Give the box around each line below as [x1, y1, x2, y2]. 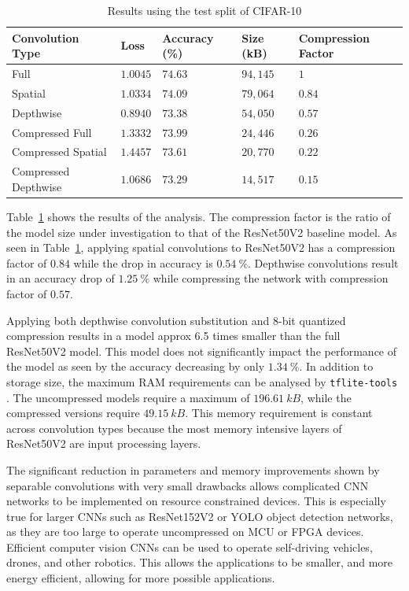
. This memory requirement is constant [185, 404, 373, 421]
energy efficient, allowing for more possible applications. [6, 570, 275, 586]
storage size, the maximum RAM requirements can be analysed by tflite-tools [6, 373, 398, 390]
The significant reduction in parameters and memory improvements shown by [6, 461, 380, 478]
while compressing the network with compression [153, 270, 389, 286]
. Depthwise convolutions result [248, 254, 399, 271]
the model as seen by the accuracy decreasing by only [6, 358, 265, 375]
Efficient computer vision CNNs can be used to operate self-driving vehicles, [6, 538, 373, 555]
